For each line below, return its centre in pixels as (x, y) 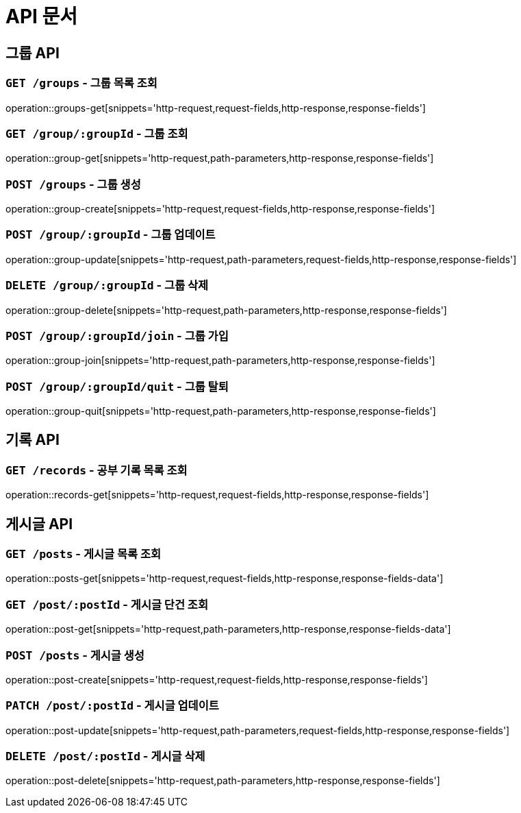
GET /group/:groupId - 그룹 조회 (97, 133)
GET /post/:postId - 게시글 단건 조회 (107, 604)
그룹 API (33, 53)
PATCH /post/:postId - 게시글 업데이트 (112, 706)
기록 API (33, 440)
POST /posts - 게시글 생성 (75, 655)
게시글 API (39, 524)
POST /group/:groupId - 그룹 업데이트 (111, 235)
